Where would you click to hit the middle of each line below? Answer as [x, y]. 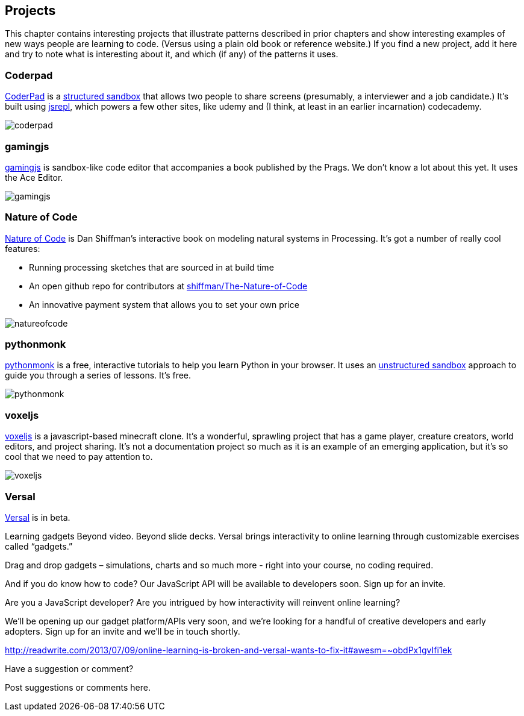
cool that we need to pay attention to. [79, 457]
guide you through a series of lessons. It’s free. [98, 375]
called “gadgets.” [39, 546]
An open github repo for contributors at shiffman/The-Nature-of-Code [168, 286]
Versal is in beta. [38, 517]
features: [23, 248]
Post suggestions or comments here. [78, 687]
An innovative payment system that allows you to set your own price [164, 304]
